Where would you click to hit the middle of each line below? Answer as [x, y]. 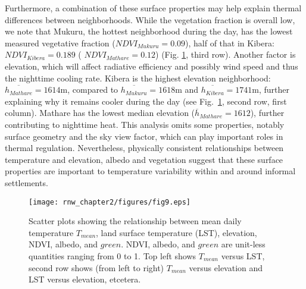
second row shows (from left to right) [96, 267]
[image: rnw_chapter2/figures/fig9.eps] [110, 202]
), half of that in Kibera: [230, 43]
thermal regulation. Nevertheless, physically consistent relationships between [144, 148]
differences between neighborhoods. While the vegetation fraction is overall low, [150, 19]
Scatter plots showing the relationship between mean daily [135, 221]
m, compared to [89, 89]
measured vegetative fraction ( [60, 43]
